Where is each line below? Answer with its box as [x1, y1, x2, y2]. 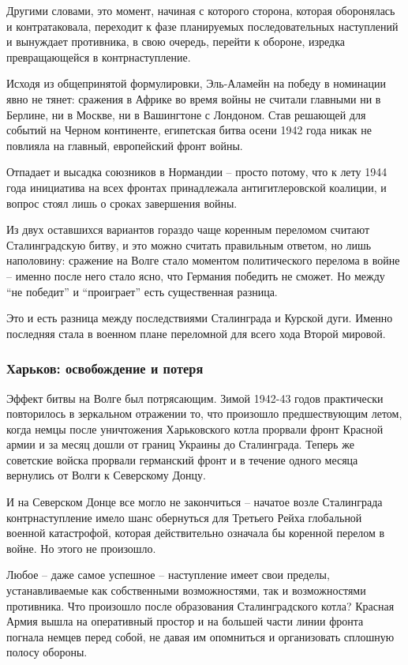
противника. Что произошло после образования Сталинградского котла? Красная [6, 597, 395, 614]
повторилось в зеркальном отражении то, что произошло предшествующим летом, [6, 405, 402, 422]
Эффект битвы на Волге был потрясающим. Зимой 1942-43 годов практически [6, 389, 384, 406]
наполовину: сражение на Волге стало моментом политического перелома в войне [6, 252, 400, 269]
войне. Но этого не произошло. [6, 539, 156, 556]
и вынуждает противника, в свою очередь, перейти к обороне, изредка [6, 33, 345, 50]
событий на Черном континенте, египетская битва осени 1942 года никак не [6, 122, 372, 138]
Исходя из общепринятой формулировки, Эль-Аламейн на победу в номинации [6, 75, 387, 92]
